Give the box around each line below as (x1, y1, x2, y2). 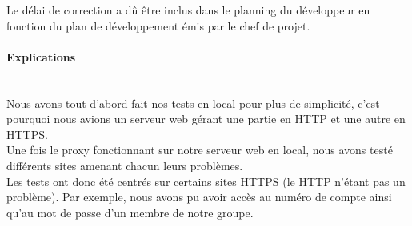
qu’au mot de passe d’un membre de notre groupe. (6, 204, 254, 220)
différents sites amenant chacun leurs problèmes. (6, 157, 243, 173)
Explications (6, 48, 76, 65)
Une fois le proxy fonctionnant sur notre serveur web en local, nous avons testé (6, 141, 393, 158)
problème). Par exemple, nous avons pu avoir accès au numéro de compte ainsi (6, 188, 392, 205)
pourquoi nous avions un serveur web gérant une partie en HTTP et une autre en (6, 110, 406, 127)
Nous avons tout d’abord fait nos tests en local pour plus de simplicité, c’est (6, 94, 380, 111)
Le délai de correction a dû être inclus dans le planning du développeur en (6, 2, 370, 18)
